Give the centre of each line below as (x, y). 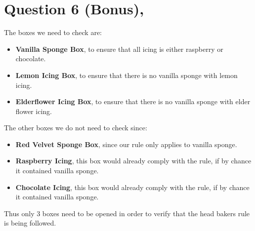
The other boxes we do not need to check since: (76, 128)
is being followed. (30, 223)
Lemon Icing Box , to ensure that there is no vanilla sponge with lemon (127, 75)
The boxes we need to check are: (53, 32)
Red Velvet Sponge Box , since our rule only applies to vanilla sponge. (126, 144)
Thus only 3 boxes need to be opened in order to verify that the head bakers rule (127, 213)
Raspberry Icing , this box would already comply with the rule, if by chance (133, 161)
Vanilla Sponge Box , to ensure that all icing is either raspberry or (119, 49)
